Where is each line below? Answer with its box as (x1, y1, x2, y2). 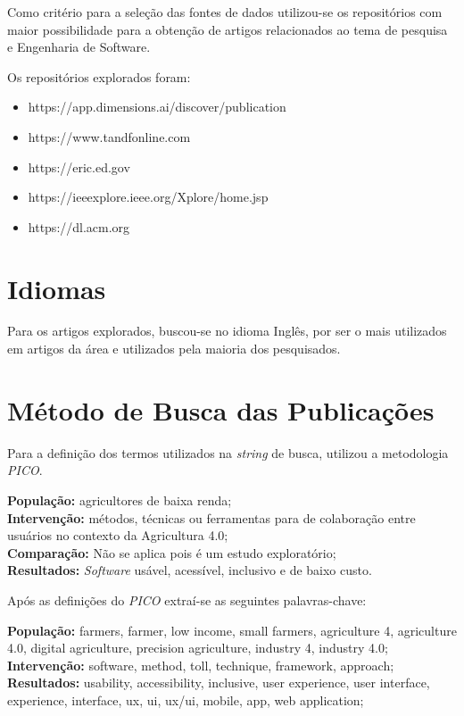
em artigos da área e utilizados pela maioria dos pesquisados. (7, 339, 341, 358)
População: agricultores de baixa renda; (7, 490, 232, 509)
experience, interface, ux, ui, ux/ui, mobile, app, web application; (7, 690, 364, 709)
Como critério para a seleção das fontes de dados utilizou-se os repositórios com (7, 3, 443, 21)
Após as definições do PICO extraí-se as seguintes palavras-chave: (7, 590, 367, 609)
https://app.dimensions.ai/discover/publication (28, 97, 286, 116)
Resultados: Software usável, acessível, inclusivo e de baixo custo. (7, 561, 372, 579)
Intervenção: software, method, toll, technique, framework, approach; (7, 655, 394, 674)
